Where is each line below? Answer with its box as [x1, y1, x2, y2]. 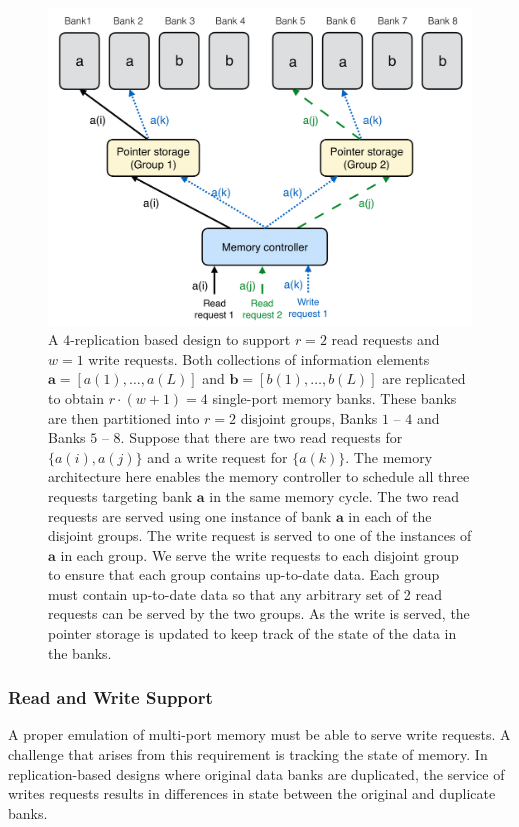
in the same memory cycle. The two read [209, 485, 460, 506]
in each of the [348, 505, 432, 526]
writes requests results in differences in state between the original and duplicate [8, 783, 496, 804]
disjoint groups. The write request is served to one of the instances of [48, 525, 472, 546]
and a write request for [147, 446, 288, 467]
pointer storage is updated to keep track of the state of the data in [48, 623, 457, 644]
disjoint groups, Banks [240, 407, 378, 428]
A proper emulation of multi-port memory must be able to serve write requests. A [8, 724, 511, 745]
